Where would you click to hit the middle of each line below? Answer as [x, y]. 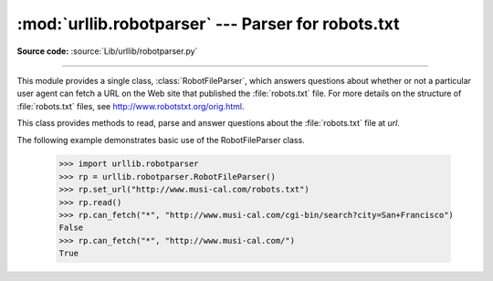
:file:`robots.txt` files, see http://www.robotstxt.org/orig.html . [131, 106]
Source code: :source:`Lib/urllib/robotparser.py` [107, 51]
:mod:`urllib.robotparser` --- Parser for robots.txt [208, 24]
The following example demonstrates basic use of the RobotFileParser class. [161, 140]
